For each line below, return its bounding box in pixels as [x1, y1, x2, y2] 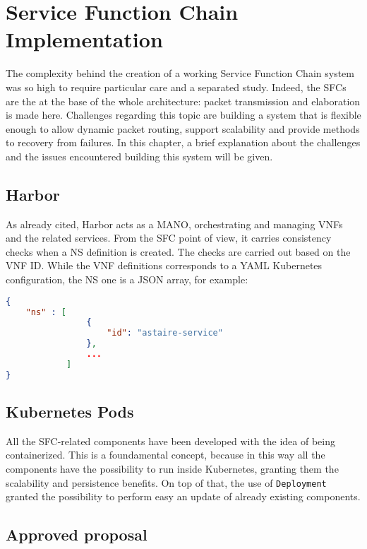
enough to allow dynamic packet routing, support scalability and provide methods [6, 121, 360, 136]
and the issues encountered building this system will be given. [6, 148, 273, 163]
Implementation [6, 25, 163, 54]
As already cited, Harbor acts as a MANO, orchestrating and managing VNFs [6, 216, 343, 231]
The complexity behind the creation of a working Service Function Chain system [6, 66, 354, 81]
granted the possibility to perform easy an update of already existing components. [6, 489, 361, 504]
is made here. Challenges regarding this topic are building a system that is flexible [6, 107, 361, 122]
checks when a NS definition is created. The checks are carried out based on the [6, 244, 351, 259]
